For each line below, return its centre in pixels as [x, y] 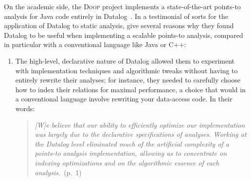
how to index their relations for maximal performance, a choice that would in [130, 89]
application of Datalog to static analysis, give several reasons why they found [119, 25]
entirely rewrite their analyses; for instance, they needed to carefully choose [128, 80]
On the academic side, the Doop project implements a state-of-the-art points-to [122, 6]
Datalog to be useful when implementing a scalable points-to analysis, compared [124, 35]
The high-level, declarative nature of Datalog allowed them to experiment [125, 60]
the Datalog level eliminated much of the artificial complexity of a [132, 143]
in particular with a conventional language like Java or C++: [95, 44]
